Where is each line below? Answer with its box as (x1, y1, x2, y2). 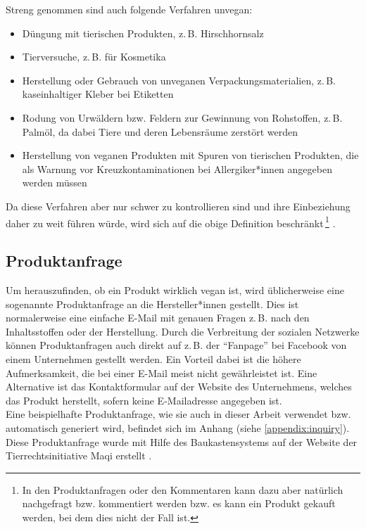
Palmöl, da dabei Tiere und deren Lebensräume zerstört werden (22, 124, 298, 139)
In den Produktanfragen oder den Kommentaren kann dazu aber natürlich (22, 482, 343, 497)
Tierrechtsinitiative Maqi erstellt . (6, 448, 152, 463)
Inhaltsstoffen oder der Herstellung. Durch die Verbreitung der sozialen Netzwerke (6, 324, 360, 338)
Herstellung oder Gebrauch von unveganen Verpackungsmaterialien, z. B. (22, 72, 336, 87)
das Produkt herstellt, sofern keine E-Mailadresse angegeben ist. (6, 393, 282, 407)
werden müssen (22, 175, 87, 190)
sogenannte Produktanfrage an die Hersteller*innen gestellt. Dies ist (6, 296, 299, 311)
